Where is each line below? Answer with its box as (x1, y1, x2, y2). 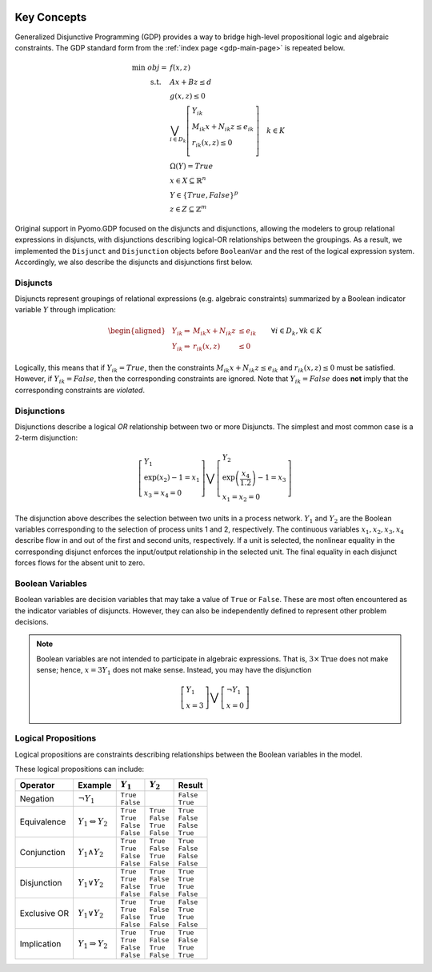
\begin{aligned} (108, 326, 166, 335)
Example (78, 779, 112, 790)
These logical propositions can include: (14, 765, 145, 774)
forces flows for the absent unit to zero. (14, 558, 146, 568)
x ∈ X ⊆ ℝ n (169, 175, 206, 185)
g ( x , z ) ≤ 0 (169, 92, 206, 101)
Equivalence (19, 816, 66, 827)
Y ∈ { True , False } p (169, 189, 239, 199)
